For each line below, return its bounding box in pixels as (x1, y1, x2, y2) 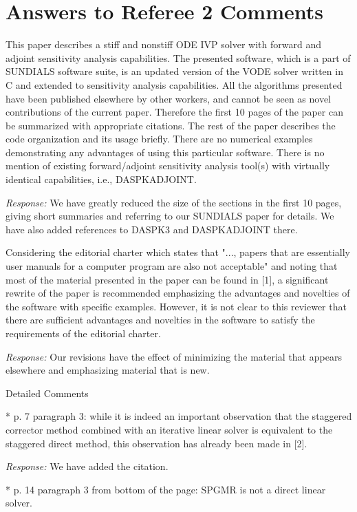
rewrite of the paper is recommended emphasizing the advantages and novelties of (6, 286, 350, 300)
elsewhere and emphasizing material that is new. (6, 363, 210, 377)
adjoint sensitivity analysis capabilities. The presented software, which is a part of (6, 50, 351, 65)
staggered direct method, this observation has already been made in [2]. (6, 436, 307, 450)
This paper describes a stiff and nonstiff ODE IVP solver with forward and (6, 37, 321, 52)
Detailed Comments (6, 385, 89, 400)
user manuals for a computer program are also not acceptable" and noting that (6, 259, 338, 273)
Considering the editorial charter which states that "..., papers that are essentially (6, 245, 350, 259)
